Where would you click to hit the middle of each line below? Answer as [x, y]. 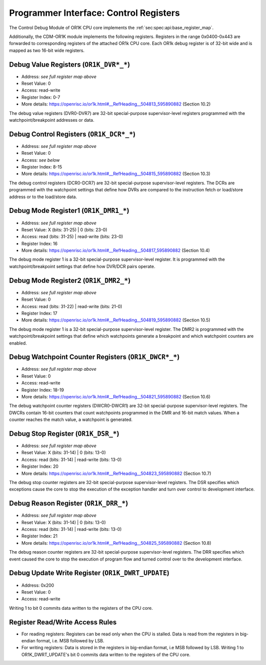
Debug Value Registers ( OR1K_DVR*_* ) [70, 64]
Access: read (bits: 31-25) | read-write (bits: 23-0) [72, 237]
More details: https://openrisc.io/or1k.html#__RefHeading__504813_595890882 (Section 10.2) [116, 104]
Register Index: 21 [39, 536]
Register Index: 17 [39, 313]
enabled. [18, 343]
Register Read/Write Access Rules [63, 622]
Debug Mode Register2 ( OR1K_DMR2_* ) [70, 280]
